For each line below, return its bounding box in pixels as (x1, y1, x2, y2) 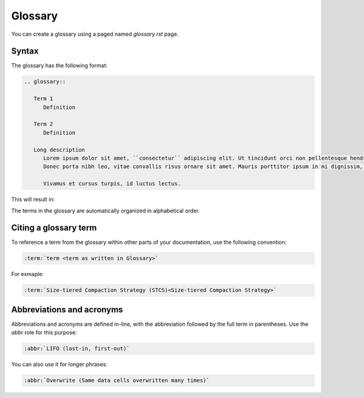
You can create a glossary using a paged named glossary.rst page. (11, 30, 179, 38)
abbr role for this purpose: (11, 329, 77, 336)
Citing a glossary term (11, 223, 97, 233)
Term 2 (33, 121, 53, 127)
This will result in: (11, 196, 55, 203)
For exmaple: (11, 271, 44, 278)
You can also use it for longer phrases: (11, 361, 108, 368)
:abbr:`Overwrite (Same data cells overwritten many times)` (24, 377, 210, 384)
